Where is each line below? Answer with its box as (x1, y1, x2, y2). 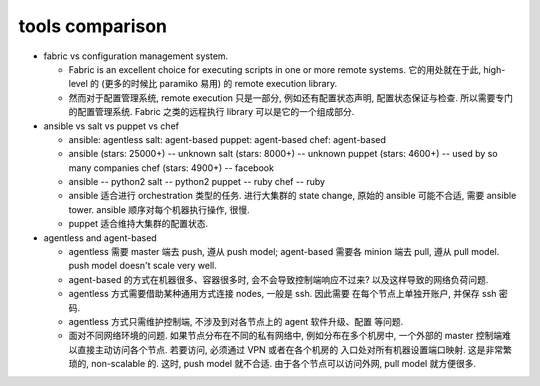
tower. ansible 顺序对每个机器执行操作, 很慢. (68, 203, 250, 215)
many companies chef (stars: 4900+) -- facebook (68, 161, 275, 174)
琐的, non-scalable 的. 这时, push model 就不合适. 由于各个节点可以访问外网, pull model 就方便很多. (68, 358, 477, 370)
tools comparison (18, 15, 168, 37)
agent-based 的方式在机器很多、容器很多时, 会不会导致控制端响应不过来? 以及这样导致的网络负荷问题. (68, 273, 489, 285)
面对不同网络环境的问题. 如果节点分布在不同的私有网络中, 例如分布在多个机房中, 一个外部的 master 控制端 (68, 330, 503, 342)
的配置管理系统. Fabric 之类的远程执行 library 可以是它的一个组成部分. (68, 106, 355, 118)
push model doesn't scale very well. (68, 260, 217, 272)
